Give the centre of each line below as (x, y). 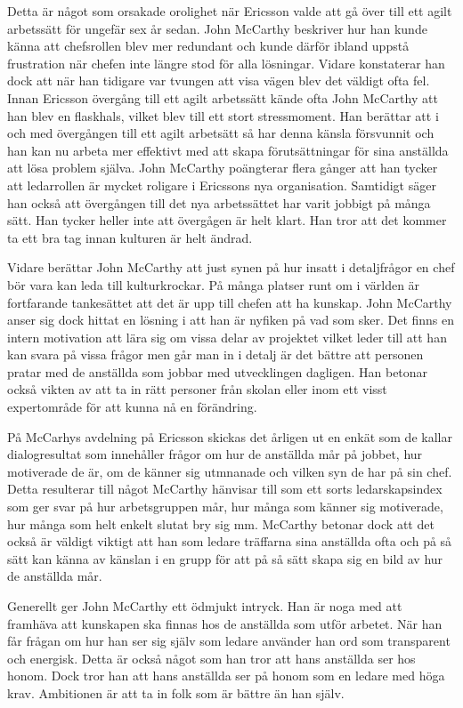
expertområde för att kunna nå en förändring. (132, 407)
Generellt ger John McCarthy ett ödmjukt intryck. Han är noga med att (205, 606)
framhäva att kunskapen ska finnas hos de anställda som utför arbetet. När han (225, 623)
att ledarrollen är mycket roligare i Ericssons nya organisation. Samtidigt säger (222, 185)
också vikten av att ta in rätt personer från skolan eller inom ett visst (197, 389)
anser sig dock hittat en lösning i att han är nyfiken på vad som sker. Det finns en (231, 320)
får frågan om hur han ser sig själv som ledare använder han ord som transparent (229, 641)
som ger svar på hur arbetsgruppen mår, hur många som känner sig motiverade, (225, 507)
